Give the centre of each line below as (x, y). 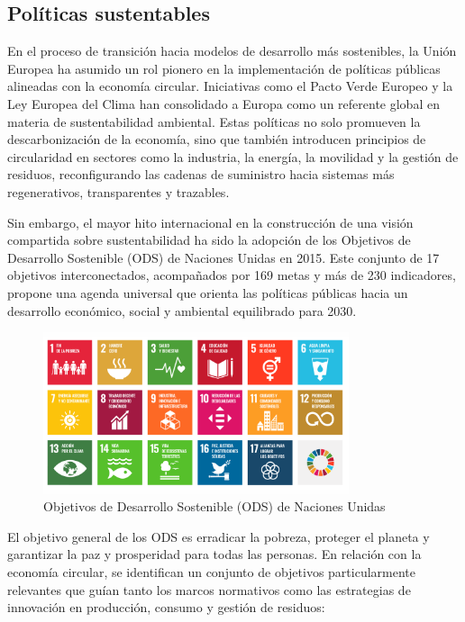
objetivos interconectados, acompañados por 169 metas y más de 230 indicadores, (232, 275)
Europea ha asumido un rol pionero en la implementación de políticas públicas (224, 68)
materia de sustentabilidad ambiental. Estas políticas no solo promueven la (214, 121)
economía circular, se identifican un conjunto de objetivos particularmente (211, 572)
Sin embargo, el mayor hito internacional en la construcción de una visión (210, 222)
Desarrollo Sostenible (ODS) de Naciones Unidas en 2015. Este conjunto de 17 (223, 257)
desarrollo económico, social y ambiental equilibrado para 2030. (182, 310)
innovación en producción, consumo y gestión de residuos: (166, 607)
